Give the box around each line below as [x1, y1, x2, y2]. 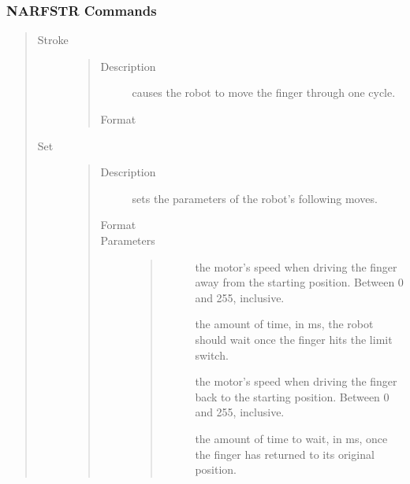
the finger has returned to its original [195, 445, 375, 462]
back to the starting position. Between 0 [195, 388, 389, 405]
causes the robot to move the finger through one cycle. [132, 84, 396, 101]
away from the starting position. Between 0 [195, 274, 404, 290]
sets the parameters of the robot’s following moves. [132, 190, 378, 206]
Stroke [37, 31, 69, 48]
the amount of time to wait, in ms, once [195, 430, 388, 446]
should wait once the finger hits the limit [195, 331, 393, 347]
